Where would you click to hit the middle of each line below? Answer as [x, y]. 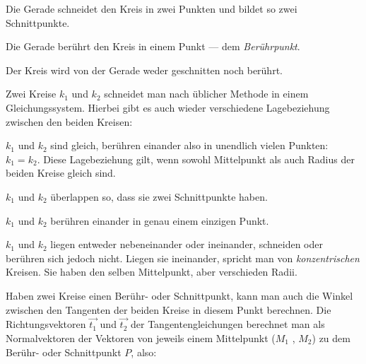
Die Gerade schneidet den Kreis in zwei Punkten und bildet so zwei [152, 8]
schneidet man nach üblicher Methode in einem [206, 94]
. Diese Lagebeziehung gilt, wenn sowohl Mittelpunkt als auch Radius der [196, 159]
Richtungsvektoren [46, 324]
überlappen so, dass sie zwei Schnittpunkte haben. [159, 196]
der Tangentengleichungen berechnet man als [228, 324]
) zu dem [331, 337]
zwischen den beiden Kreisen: [69, 121]
